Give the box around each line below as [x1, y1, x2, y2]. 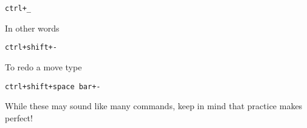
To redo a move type [5, 60, 82, 73]
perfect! [5, 111, 33, 124]
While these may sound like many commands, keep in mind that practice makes [5, 99, 303, 112]
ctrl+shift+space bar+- [5, 82, 101, 91]
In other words [5, 21, 60, 34]
